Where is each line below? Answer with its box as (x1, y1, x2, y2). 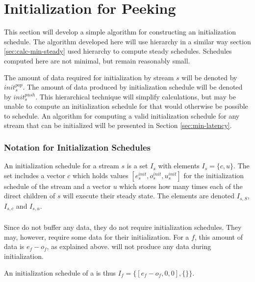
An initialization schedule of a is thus (4, 267, 116, 278)
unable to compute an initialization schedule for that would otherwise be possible (4, 101, 248, 111)
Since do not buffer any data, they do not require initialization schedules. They (4, 222, 242, 232)
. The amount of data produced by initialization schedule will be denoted (23, 82, 243, 92)
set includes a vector (4, 170, 65, 180)
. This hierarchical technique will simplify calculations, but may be (35, 91, 236, 101)
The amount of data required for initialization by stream (4, 72, 174, 82)
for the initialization (183, 170, 244, 180)
